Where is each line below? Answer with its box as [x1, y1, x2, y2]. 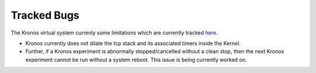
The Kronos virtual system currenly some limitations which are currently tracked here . [11, 29, 218, 36]
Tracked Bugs [11, 9, 80, 22]
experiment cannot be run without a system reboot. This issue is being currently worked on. [25, 56, 247, 63]
